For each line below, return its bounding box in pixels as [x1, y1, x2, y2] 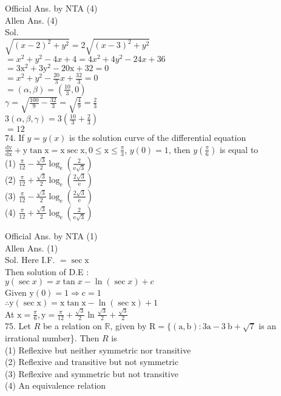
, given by [110, 319, 147, 332]
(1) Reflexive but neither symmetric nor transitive [5, 343, 191, 356]
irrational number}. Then [5, 332, 100, 344]
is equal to [219, 143, 259, 155]
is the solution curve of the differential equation [69, 131, 246, 144]
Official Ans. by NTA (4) [5, 2, 98, 14]
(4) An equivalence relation [5, 379, 106, 392]
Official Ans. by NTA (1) [5, 229, 98, 242]
